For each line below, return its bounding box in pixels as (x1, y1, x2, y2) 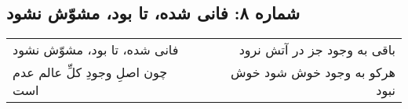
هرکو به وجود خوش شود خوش (231, 63, 395, 82)
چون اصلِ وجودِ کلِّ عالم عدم (13, 63, 168, 82)
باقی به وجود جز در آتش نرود (239, 40, 395, 59)
